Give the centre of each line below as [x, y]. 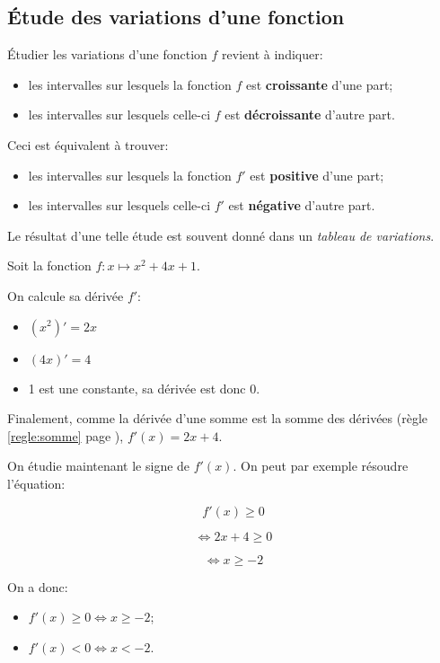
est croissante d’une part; [320, 84]
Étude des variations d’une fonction [176, 17]
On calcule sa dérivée [66, 295]
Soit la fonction [49, 265]
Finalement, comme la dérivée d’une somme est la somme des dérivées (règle [218, 418]
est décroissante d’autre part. [310, 115]
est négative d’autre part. [302, 205]
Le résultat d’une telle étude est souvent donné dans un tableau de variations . [221, 235]
